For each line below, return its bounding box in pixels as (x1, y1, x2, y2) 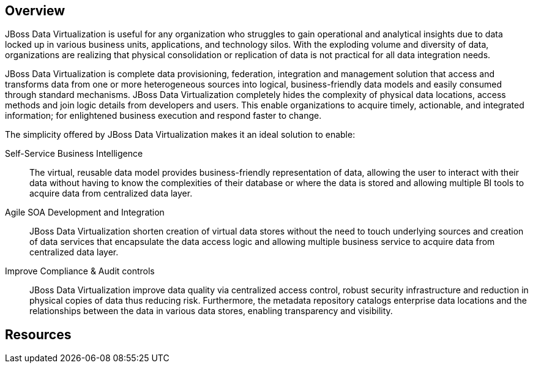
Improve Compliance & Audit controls (5, 266, 155, 277)
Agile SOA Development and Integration (5, 207, 165, 218)
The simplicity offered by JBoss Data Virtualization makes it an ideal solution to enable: (5, 129, 356, 140)
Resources (5, 326, 72, 342)
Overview (5, 3, 65, 18)
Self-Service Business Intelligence (5, 148, 143, 159)
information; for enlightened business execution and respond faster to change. (5, 110, 322, 121)
